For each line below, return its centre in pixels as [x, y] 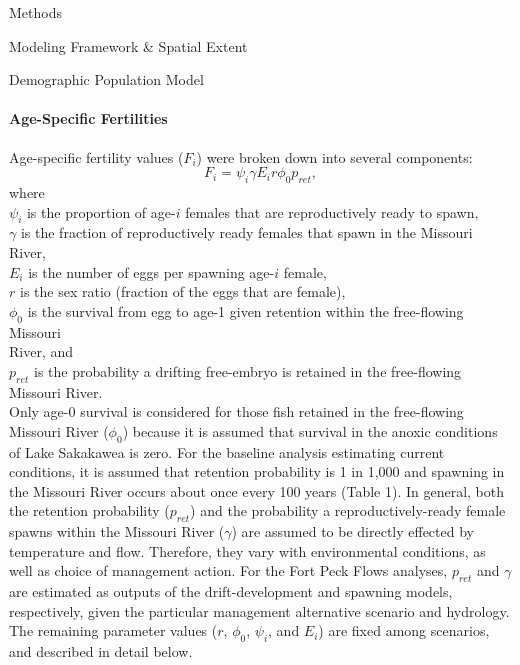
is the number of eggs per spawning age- [151, 271]
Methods [35, 12]
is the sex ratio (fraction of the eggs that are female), [182, 291]
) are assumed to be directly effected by [352, 531]
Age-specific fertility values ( [96, 156]
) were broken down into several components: [334, 156]
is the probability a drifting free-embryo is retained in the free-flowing [248, 370]
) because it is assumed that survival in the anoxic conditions [310, 430]
